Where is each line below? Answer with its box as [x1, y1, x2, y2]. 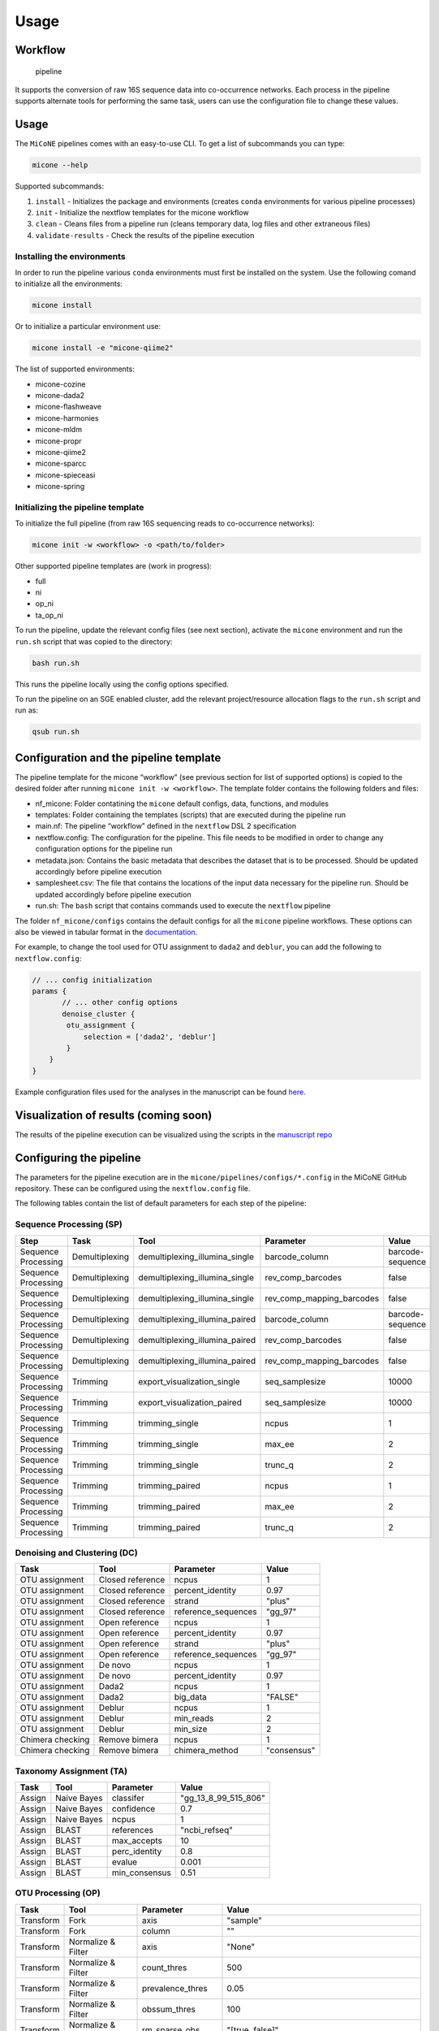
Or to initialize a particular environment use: [15, 322, 161, 331]
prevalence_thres [141, 1982, 209, 1994]
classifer [111, 1792, 145, 1804]
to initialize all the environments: [15, 279, 123, 288]
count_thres [141, 1962, 187, 1973]
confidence [111, 1804, 156, 1815]
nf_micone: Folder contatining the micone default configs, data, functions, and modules [35, 799, 329, 808]
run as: [15, 705, 39, 715]
